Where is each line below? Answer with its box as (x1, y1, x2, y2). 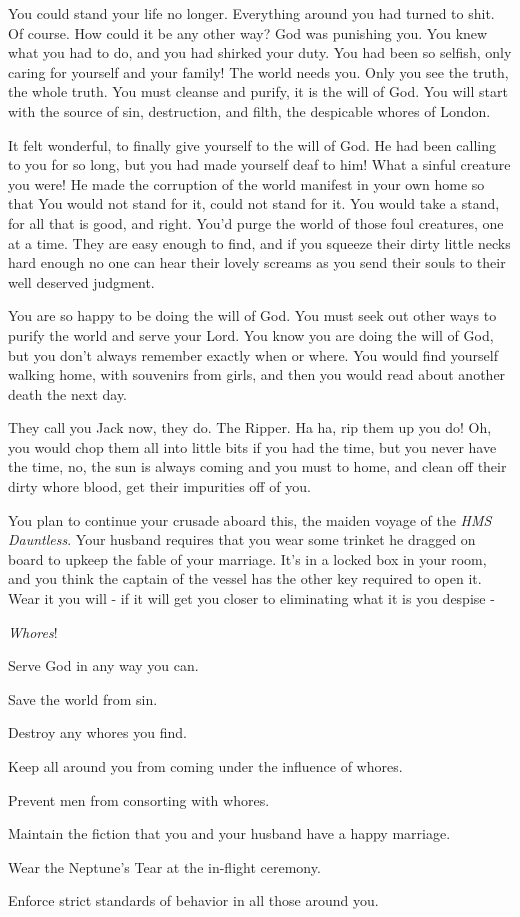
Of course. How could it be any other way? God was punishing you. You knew (8, 22, 488, 43)
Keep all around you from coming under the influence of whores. (8, 756, 403, 776)
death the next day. (8, 383, 128, 404)
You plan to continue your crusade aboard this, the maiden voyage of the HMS (8, 509, 492, 530)
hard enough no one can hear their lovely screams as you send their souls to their (8, 252, 506, 273)
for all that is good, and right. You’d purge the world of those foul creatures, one (8, 212, 504, 233)
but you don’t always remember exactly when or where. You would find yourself (8, 344, 498, 365)
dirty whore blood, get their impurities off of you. (8, 476, 311, 497)
